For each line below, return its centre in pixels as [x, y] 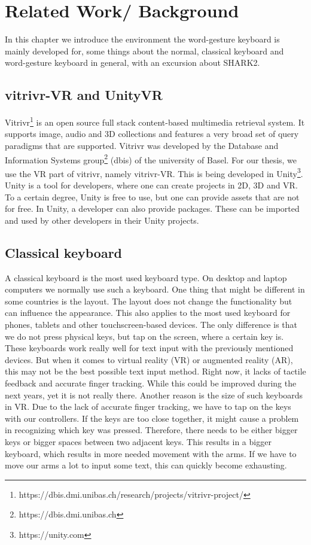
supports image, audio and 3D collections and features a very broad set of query [152, 134]
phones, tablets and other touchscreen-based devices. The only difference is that [151, 324]
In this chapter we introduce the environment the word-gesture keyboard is [142, 39]
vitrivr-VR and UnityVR [84, 95]
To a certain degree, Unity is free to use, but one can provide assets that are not [152, 197]
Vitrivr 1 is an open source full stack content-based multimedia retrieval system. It [155, 121]
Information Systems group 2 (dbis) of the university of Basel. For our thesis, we [151, 159]
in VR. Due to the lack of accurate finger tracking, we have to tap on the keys [148, 407]
